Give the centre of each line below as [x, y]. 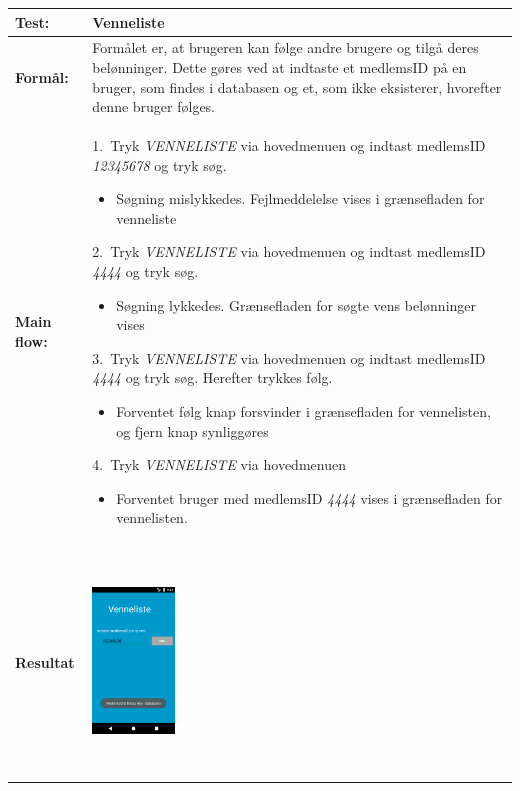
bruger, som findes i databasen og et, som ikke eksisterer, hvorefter [297, 86]
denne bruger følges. [154, 106]
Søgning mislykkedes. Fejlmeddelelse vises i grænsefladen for [300, 198]
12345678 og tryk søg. [159, 164]
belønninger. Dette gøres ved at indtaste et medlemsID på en [279, 66]
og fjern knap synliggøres [192, 430]
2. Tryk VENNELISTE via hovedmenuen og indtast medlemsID [289, 251]
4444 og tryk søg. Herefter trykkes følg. [212, 377]
